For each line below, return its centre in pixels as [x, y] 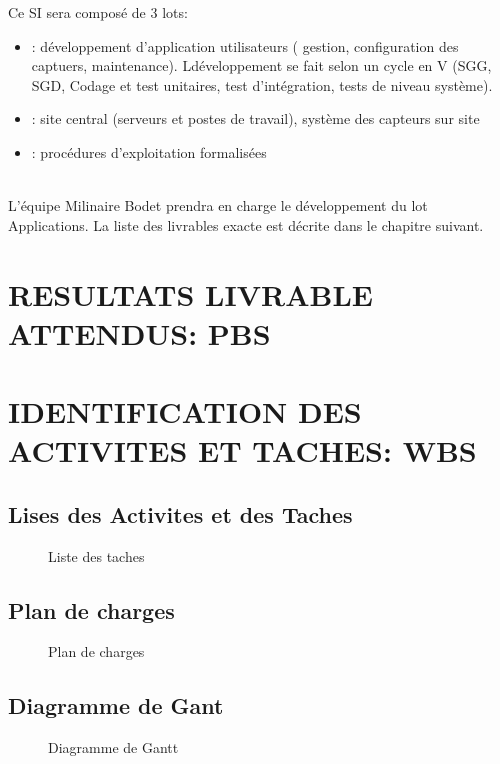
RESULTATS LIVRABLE [190, 293]
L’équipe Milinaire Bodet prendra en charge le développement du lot [218, 205]
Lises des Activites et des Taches [180, 513]
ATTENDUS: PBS [139, 332]
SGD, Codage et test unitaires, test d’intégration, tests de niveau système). [262, 84]
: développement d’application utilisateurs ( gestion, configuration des [245, 45]
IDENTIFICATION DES [185, 411]
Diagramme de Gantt [113, 747]
